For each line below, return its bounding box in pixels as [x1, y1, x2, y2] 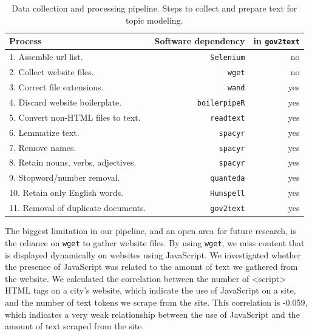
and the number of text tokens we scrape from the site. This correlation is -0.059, [5, 295, 308, 308]
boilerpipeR [197, 98, 245, 107]
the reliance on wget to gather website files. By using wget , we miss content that [5, 236, 305, 249]
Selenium [210, 53, 245, 62]
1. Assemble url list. [9, 50, 83, 63]
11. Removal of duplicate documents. [9, 201, 146, 214]
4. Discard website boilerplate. [9, 95, 122, 108]
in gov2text [253, 35, 300, 47]
